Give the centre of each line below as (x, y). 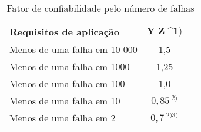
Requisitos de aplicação (64, 32)
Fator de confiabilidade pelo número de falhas (101, 8)
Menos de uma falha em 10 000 (73, 49)
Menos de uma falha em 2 (63, 118)
